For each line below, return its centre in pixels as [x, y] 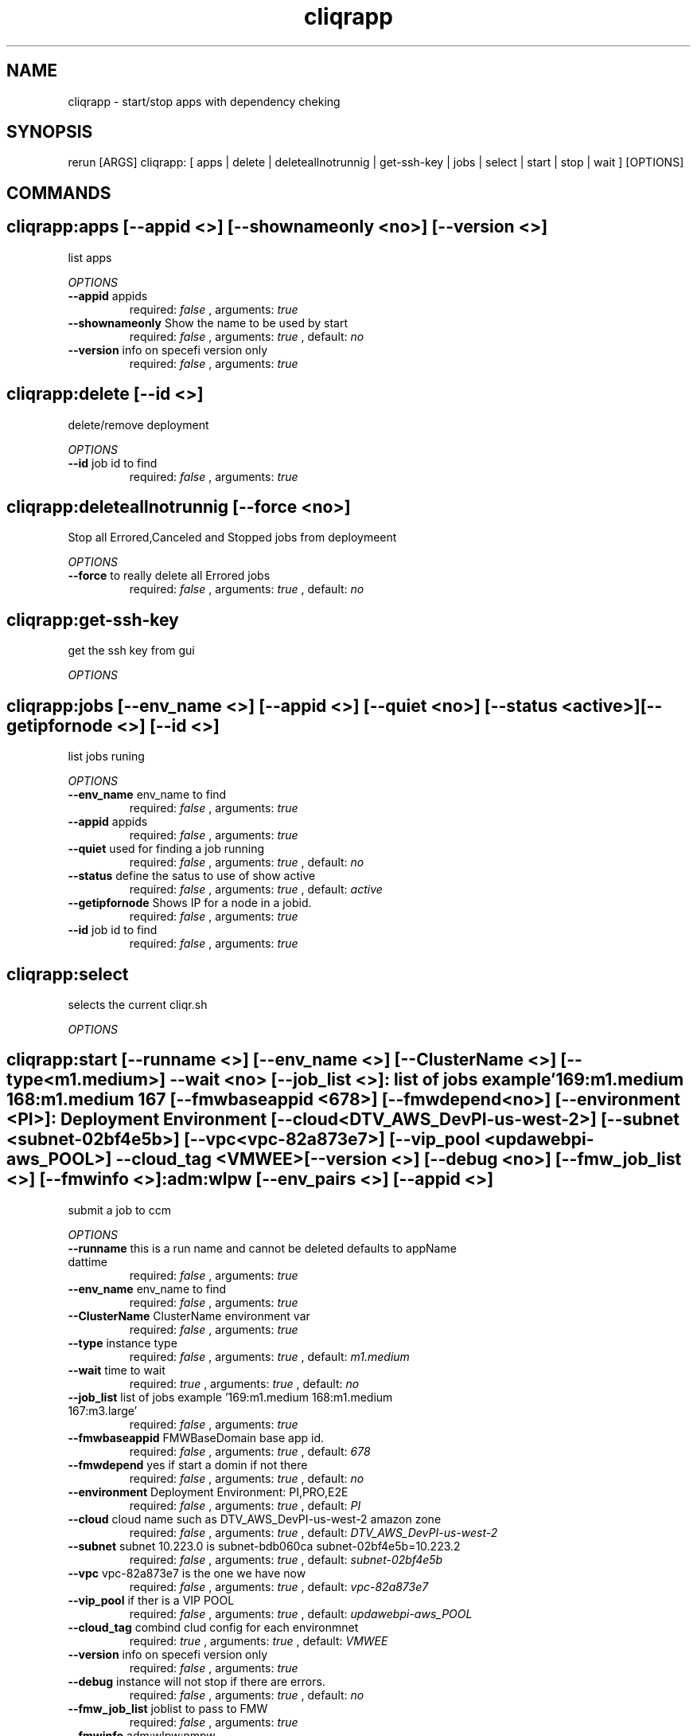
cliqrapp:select [68, 974]
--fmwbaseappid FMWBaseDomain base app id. [196, 1437]
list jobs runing [106, 757]
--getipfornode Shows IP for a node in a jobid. [190, 903]
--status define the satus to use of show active [192, 876]
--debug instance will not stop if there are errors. [197, 1681]
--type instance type [123, 1343]
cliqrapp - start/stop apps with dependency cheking [204, 101]
